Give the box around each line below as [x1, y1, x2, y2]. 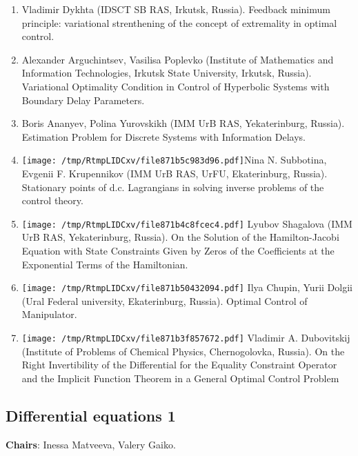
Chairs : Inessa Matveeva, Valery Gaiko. [6, 437, 176, 451]
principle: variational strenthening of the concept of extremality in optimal [21, 15, 337, 30]
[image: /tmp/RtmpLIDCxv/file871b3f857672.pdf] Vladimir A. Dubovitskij [21, 330, 350, 345]
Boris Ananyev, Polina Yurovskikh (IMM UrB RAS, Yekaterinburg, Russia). [21, 116, 345, 130]
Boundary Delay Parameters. [21, 92, 145, 107]
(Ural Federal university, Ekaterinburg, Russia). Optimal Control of [21, 293, 308, 308]
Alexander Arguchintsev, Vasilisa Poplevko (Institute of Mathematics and [21, 52, 334, 66]
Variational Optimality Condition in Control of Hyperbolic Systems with [21, 79, 330, 93]
